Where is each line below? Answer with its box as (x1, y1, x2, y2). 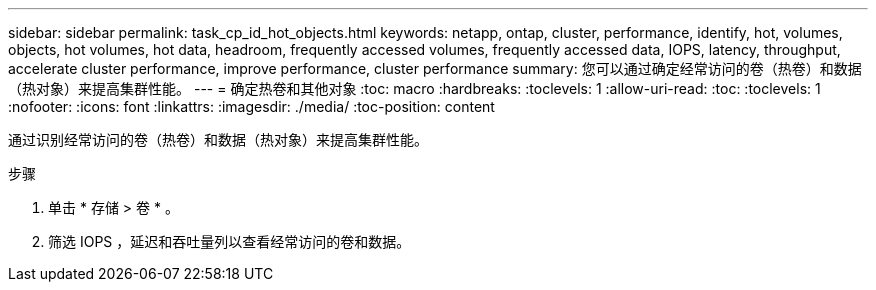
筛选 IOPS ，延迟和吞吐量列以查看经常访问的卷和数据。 (48, 233, 411, 250)
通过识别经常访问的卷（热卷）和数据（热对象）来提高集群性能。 (8, 131, 428, 148)
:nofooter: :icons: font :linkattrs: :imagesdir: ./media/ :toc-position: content (8, 98, 495, 115)
